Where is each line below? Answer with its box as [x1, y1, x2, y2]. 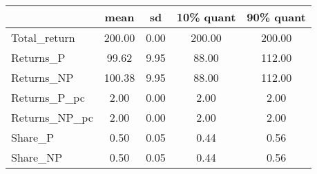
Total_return [11, 30, 75, 45]
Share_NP [11, 149, 63, 165]
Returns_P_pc [11, 89, 85, 105]
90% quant [247, 9, 306, 25]
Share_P [11, 129, 55, 145]
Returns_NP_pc [11, 109, 93, 125]
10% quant [176, 9, 236, 25]
